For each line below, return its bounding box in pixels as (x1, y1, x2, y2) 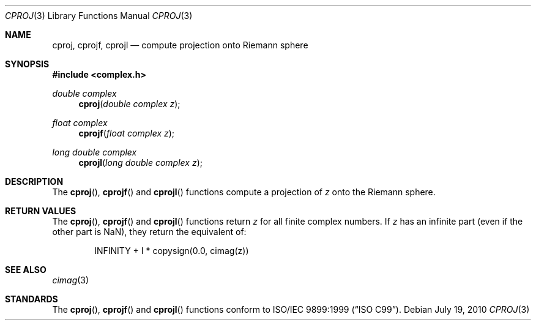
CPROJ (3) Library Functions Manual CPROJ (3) (5, 10, 193, 21)
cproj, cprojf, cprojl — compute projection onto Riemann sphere (52, 40, 308, 50)
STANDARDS (5, 294, 58, 304)
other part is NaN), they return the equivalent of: (52, 226, 247, 237)
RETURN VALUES (5, 206, 76, 216)
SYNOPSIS (5, 59, 50, 69)
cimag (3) (52, 275, 89, 285)
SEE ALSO (5, 264, 47, 275)
